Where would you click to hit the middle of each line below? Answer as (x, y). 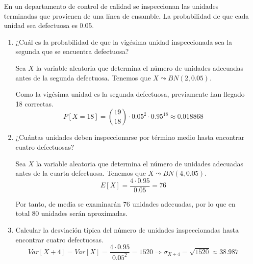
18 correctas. (34, 103)
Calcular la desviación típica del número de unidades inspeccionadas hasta (127, 229)
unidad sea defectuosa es (41, 25)
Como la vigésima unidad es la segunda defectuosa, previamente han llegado (130, 94)
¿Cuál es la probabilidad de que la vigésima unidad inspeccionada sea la (124, 41)
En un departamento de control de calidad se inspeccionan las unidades (111, 6)
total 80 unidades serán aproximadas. (72, 213)
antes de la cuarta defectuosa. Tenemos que (81, 173)
